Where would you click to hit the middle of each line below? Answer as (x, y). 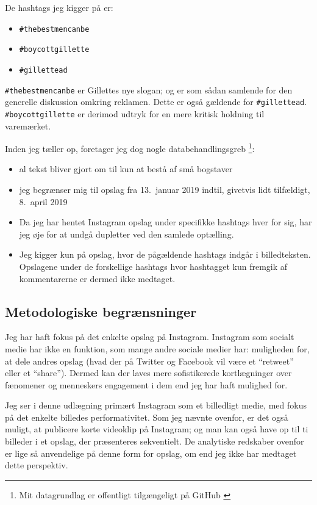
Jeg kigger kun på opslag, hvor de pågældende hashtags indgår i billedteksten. (165, 254)
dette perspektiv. (37, 465)
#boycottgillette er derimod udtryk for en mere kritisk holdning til (135, 113)
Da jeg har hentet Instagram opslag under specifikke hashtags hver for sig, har (166, 222)
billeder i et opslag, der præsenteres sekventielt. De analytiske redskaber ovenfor (155, 441)
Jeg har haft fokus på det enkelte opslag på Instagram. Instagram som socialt (150, 337)
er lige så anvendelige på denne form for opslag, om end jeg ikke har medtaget (151, 453)
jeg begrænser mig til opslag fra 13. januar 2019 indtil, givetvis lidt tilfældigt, (165, 189)
